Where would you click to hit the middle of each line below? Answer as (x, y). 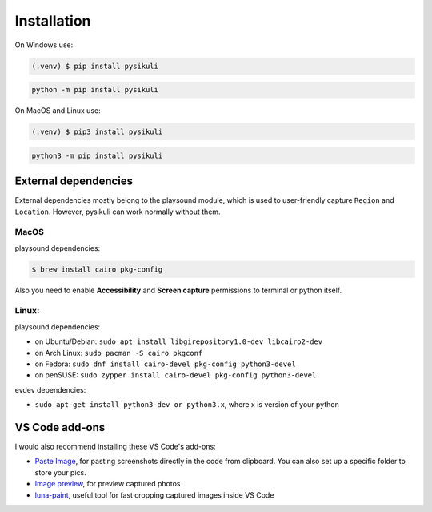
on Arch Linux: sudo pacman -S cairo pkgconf (119, 353)
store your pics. (61, 472)
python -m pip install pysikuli (95, 90)
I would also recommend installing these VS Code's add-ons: (115, 447)
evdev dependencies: (50, 389)
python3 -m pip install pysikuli (97, 155)
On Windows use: (44, 45)
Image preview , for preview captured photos (108, 484)
